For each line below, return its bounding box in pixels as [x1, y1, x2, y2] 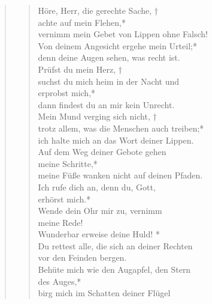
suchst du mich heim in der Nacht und [38, 74, 180, 87]
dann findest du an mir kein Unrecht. [38, 98, 175, 111]
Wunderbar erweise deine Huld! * [38, 228, 160, 240]
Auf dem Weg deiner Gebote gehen [38, 145, 166, 158]
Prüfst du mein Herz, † [38, 62, 122, 75]
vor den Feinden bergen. [38, 251, 127, 264]
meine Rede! [38, 216, 83, 228]
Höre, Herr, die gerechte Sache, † [38, 4, 158, 16]
